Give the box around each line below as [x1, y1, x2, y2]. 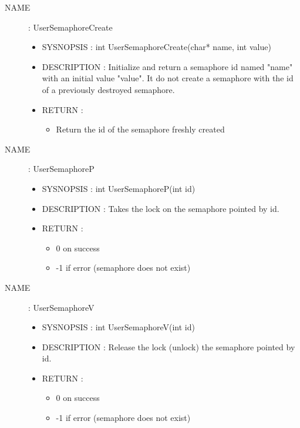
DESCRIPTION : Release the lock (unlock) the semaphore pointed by [42, 340, 295, 353]
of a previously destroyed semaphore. [42, 83, 175, 95]
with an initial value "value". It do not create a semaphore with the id [42, 72, 294, 84]
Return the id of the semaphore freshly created [56, 123, 225, 135]
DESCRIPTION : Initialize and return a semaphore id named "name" [42, 60, 293, 72]
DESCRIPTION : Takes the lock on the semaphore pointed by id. [42, 202, 279, 214]
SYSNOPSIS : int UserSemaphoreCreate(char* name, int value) [42, 41, 271, 53]
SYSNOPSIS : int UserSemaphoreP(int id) [42, 182, 195, 194]
